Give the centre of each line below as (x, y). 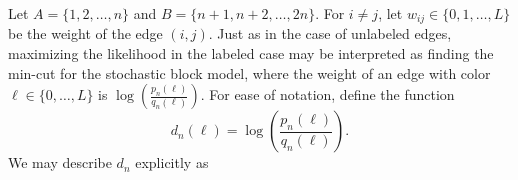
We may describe (60, 162)
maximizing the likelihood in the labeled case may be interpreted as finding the (251, 53)
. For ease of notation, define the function (327, 94)
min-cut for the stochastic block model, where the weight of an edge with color (249, 72)
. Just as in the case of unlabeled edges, (330, 33)
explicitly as (172, 162)
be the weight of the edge (85, 33)
